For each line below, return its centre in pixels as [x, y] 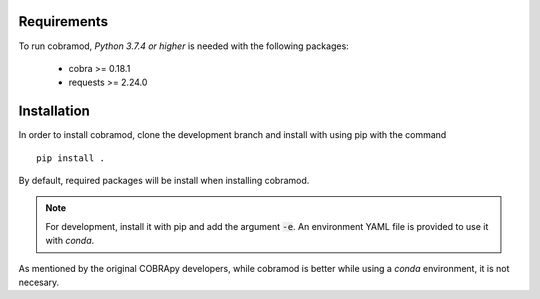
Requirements [63, 21]
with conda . [70, 241]
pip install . [70, 158]
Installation [54, 111]
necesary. [39, 282]
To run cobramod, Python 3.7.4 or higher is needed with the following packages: [183, 46]
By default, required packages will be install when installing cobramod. [164, 180]
